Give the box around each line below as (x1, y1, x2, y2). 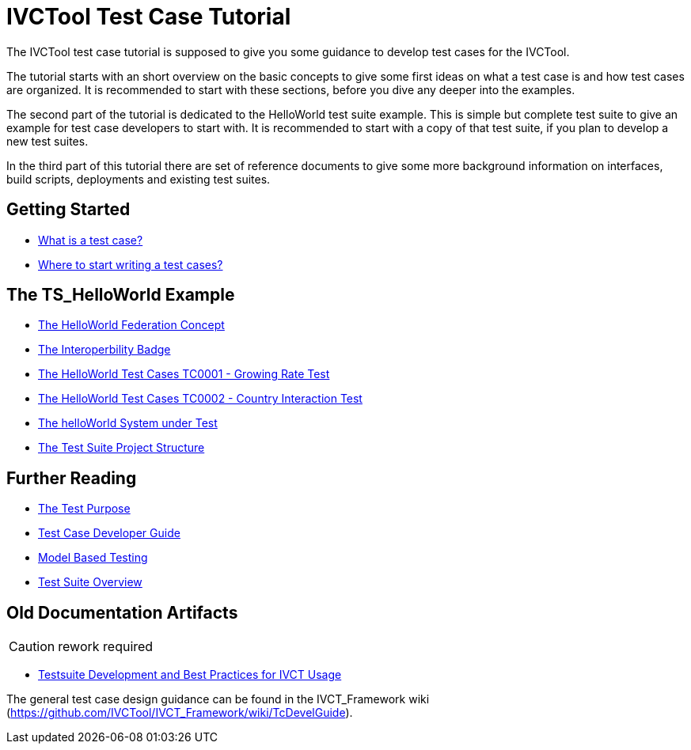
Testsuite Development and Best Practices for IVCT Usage (38, 668, 342, 682)
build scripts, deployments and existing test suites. (6, 172, 271, 186)
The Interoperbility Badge (38, 343, 171, 357)
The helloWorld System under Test (38, 416, 218, 430)
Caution (9, 638, 55, 655)
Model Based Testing (38, 551, 148, 565)
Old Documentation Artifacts (6, 602, 238, 623)
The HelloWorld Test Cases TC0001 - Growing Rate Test (38, 367, 330, 381)
